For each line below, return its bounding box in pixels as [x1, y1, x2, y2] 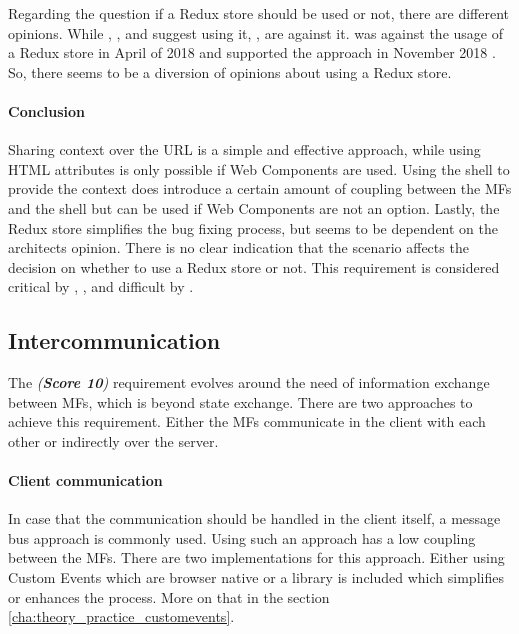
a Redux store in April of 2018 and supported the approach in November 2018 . [8, 42, 496, 63]
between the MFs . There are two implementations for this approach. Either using [8, 547, 505, 568]
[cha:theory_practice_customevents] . [8, 606, 235, 627]
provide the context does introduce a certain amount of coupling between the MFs [8, 178, 512, 199]
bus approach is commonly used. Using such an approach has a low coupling [8, 527, 476, 548]
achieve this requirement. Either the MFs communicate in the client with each [8, 411, 486, 432]
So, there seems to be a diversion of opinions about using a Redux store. [8, 61, 452, 82]
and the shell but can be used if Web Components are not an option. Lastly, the [8, 197, 500, 218]
